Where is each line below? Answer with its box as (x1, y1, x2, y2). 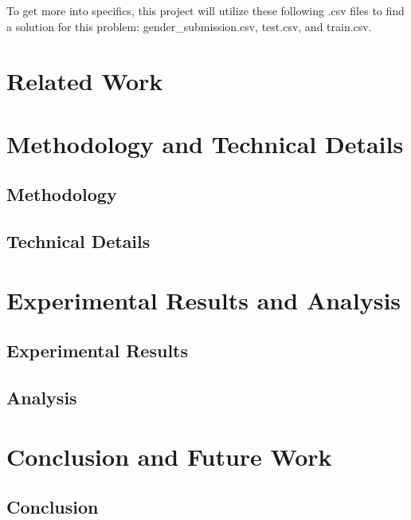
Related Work (6, 65, 163, 97)
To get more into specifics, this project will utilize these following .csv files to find (6, 2, 405, 18)
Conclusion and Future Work (6, 439, 332, 472)
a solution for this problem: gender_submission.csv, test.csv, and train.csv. (6, 18, 372, 34)
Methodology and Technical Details (6, 127, 404, 160)
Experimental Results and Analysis (6, 283, 401, 316)
